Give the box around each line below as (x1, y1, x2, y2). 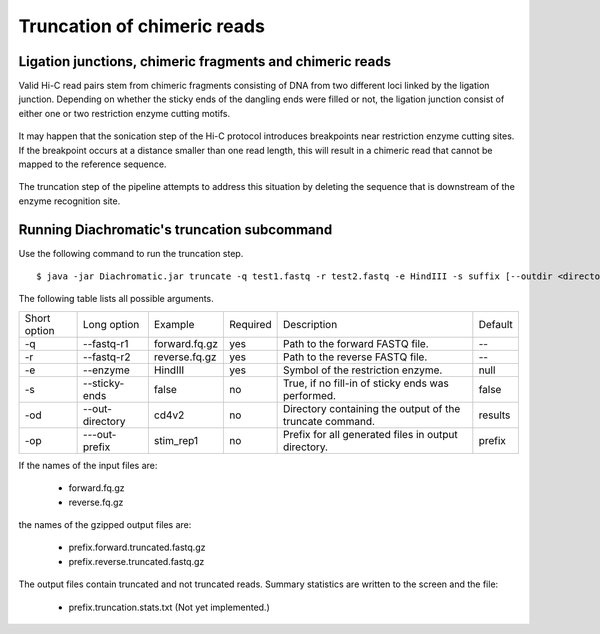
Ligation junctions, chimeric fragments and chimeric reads (18, 53, 392, 70)
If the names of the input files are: (18, 459, 158, 471)
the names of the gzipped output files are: (18, 519, 192, 531)
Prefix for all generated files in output (282, 427, 459, 441)
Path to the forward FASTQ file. (282, 336, 429, 350)
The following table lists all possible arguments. (18, 293, 214, 305)
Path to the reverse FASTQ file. (282, 350, 428, 364)
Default (478, 317, 514, 331)
